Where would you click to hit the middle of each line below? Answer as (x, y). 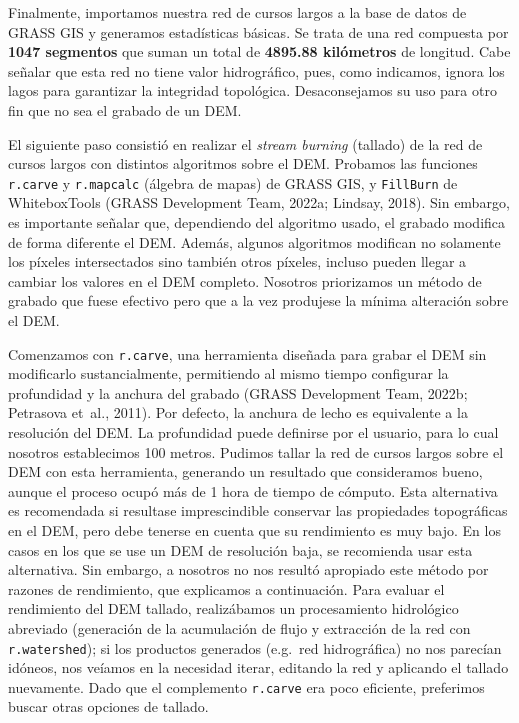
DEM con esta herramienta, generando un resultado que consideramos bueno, (245, 471)
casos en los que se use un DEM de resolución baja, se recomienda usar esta (240, 549)
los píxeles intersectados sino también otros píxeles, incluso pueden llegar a (237, 261)
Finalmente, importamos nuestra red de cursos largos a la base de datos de (237, 12)
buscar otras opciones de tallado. (108, 706)
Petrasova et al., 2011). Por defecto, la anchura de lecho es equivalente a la (238, 412)
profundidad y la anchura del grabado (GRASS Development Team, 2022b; (238, 392)
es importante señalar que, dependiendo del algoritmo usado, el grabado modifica (257, 222)
